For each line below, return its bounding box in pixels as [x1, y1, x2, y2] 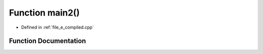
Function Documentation [9, 37, 86, 45]
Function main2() [9, 7, 80, 18]
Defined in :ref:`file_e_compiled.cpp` [21, 24, 94, 30]
